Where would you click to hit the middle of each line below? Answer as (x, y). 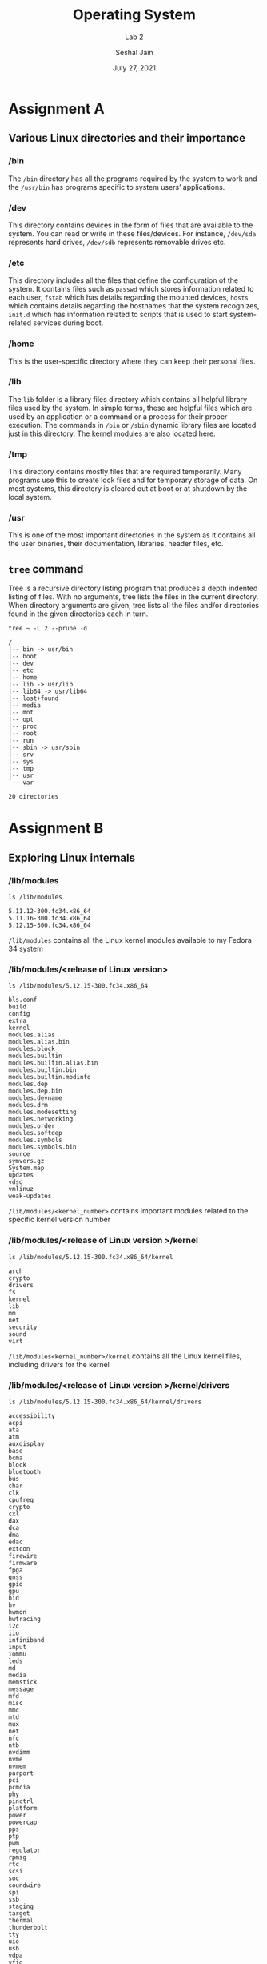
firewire (23, 1556)
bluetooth (25, 1471)
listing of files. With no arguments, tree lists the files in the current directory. (133, 597)
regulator (25, 1850)
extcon (19, 1549)
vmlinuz (21, 1189)
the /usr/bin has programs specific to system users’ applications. (117, 187)
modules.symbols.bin (43, 1147)
